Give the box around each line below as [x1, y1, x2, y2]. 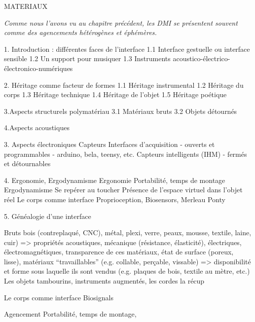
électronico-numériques [4, 63, 73, 73]
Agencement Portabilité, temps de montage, [4, 309, 137, 319]
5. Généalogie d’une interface [4, 211, 91, 221]
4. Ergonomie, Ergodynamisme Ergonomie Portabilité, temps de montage [4, 175, 225, 185]
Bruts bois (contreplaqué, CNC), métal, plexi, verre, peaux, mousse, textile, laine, [4, 227, 252, 238]
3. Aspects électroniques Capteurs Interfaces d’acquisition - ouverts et [4, 139, 215, 149]
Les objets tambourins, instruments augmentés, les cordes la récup [4, 276, 205, 286]
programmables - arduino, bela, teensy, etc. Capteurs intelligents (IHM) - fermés [4, 148, 247, 159]
